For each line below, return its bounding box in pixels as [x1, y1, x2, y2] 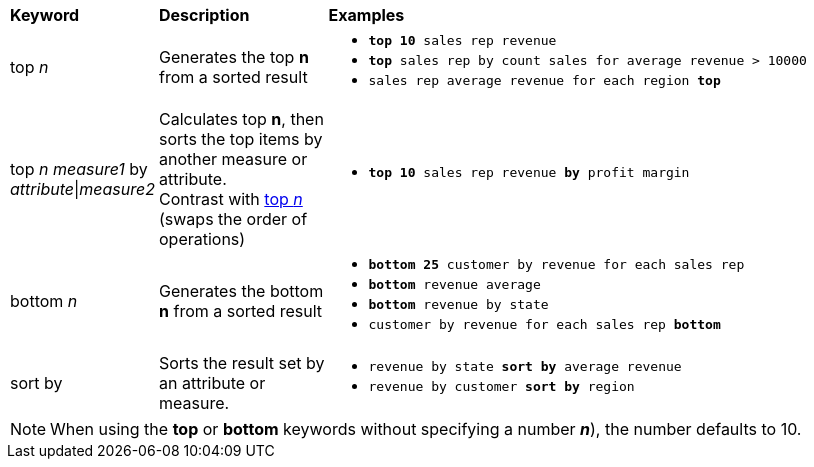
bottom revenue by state [368, 297, 549, 312]
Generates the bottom [158, 281, 324, 301]
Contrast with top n [158, 189, 303, 209]
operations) [158, 229, 246, 249]
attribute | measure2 [10, 179, 155, 199]
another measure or [158, 149, 308, 169]
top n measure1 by [10, 159, 148, 179]
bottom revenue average [368, 277, 541, 292]
